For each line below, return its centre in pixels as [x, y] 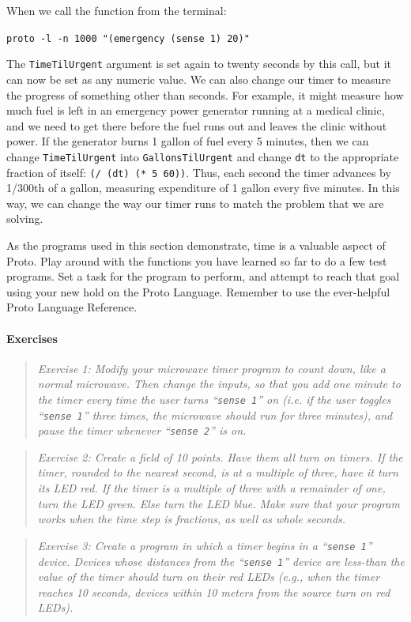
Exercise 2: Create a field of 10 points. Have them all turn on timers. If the [220, 456]
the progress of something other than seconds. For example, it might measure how [205, 94]
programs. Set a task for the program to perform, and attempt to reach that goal [203, 276]
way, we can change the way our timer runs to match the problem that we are [195, 203]
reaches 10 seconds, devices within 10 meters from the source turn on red [214, 592]
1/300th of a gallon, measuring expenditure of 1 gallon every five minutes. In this [203, 188]
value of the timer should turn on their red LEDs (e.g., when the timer [209, 577]
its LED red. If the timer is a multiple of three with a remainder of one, [211, 488]
